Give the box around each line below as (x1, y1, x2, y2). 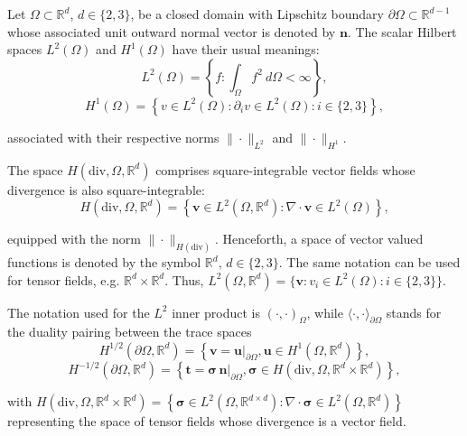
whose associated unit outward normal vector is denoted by (7, 22, 336, 41)
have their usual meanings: (172, 40, 320, 59)
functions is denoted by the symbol (7, 253, 201, 272)
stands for (386, 302, 442, 321)
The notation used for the (7, 302, 150, 321)
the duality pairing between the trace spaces (7, 322, 252, 341)
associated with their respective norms (7, 127, 219, 146)
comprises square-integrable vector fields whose (155, 160, 416, 179)
